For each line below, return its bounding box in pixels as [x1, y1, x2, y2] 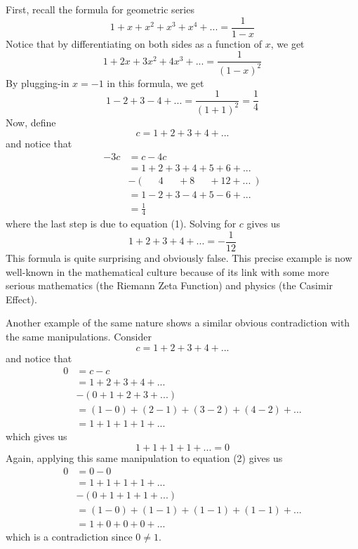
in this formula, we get [107, 75, 204, 90]
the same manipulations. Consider [6, 329, 152, 343]
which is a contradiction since [6, 529, 133, 543]
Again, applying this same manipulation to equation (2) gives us [6, 450, 283, 465]
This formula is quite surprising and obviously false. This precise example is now [6, 251, 352, 265]
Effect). [6, 291, 37, 306]
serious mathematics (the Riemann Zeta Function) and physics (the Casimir [6, 278, 333, 293]
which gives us [6, 429, 67, 444]
